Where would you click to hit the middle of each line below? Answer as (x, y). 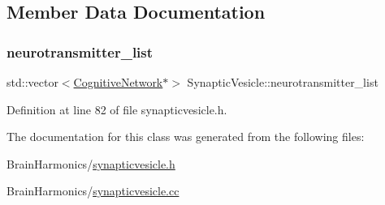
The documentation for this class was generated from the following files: (186, 137)
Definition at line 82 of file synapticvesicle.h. (117, 109)
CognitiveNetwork (118, 82)
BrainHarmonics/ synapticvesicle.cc (93, 191)
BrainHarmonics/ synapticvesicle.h (91, 163)
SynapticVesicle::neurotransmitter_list (283, 82)
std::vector (32, 82)
